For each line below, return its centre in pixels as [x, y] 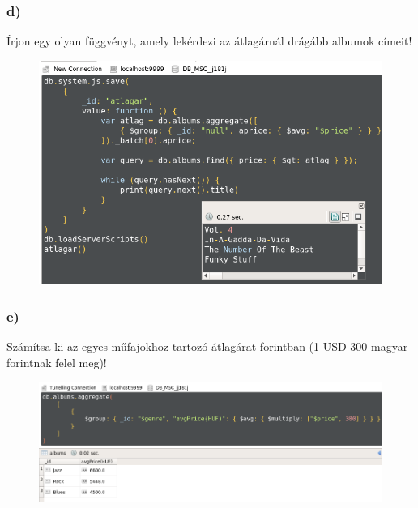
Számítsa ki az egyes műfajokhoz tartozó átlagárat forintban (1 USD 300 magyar [207, 346]
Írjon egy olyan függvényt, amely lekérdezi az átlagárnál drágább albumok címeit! [209, 41]
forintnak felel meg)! [57, 362]
